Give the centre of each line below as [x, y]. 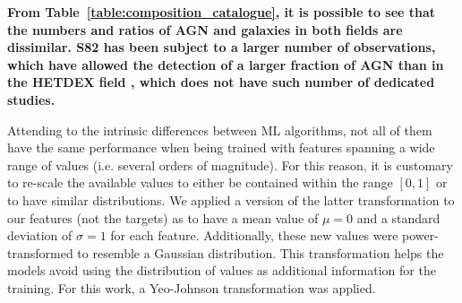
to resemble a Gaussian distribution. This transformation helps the [261, 252]
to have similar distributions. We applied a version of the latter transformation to [231, 199]
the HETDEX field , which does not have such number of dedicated [221, 82]
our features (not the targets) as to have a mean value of [163, 217]
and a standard [398, 217]
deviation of [40, 235]
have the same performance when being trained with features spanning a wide [221, 147]
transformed [40, 252]
